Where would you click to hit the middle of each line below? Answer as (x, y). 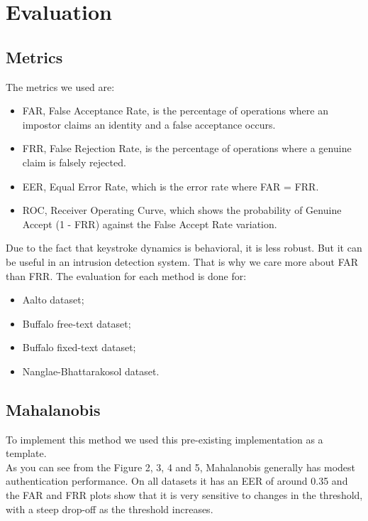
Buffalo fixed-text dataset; (79, 347)
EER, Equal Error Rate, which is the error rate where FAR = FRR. (171, 186)
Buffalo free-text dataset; (77, 323)
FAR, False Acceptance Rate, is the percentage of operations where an (175, 111)
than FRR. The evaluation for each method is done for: (126, 275)
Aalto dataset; (53, 300)
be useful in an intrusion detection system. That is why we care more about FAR (182, 261)
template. (26, 453)
